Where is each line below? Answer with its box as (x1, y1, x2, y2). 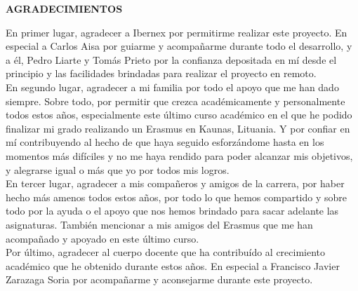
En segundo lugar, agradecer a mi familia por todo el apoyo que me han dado (6, 79, 339, 94)
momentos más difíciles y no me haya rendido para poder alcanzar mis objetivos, (6, 148, 353, 163)
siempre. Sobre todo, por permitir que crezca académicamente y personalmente (6, 93, 345, 108)
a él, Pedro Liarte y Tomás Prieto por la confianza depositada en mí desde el (6, 52, 337, 67)
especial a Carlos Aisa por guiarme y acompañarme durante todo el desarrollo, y (6, 39, 352, 53)
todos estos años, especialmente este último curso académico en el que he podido (6, 107, 352, 122)
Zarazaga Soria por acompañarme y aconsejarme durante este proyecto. (6, 272, 313, 287)
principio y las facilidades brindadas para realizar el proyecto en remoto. (6, 66, 317, 81)
